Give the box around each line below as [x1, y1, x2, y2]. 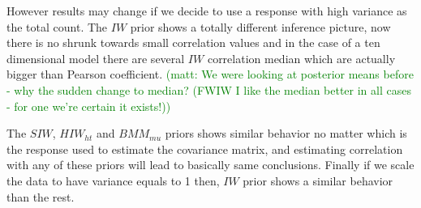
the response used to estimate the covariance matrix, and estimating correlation [6, 140, 403, 157]
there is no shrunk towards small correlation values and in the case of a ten [6, 34, 380, 51]
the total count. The [6, 18, 108, 35]
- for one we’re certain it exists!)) [6, 97, 171, 114]
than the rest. [6, 188, 75, 205]
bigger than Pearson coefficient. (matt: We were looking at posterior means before [6, 66, 414, 83]
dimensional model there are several [6, 49, 185, 66]
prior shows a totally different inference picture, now [130, 18, 391, 35]
